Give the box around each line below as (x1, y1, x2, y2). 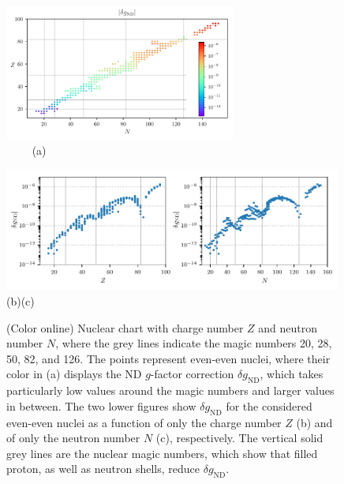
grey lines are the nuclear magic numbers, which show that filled (6, 445, 318, 461)
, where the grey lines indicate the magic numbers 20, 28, (55, 335, 332, 351)
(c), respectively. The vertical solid (155, 430, 323, 446)
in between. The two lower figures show (6, 397, 196, 414)
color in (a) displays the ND (6, 366, 142, 382)
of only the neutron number (6, 430, 140, 446)
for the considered (226, 397, 312, 414)
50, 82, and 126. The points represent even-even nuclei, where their (6, 350, 331, 366)
